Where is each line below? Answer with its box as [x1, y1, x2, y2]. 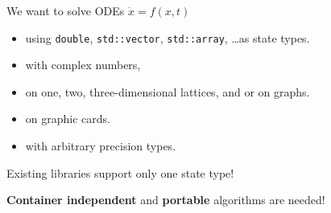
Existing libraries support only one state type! [6, 164, 234, 181]
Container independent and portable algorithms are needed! [6, 191, 325, 208]
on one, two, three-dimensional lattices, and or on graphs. [25, 83, 310, 100]
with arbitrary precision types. [25, 137, 176, 154]
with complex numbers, [25, 56, 141, 73]
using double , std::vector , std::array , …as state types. [25, 29, 310, 46]
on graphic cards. [25, 110, 110, 127]
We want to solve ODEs [6, 2, 125, 18]
